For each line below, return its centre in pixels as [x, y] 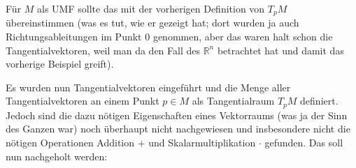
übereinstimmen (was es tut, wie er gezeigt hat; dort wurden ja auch [152, 23]
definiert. [319, 101]
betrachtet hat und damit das [280, 50]
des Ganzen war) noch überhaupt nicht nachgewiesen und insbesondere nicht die [178, 129]
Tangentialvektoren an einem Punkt [83, 101]
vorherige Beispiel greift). [60, 64]
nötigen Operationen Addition [70, 143]
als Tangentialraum [233, 101]
